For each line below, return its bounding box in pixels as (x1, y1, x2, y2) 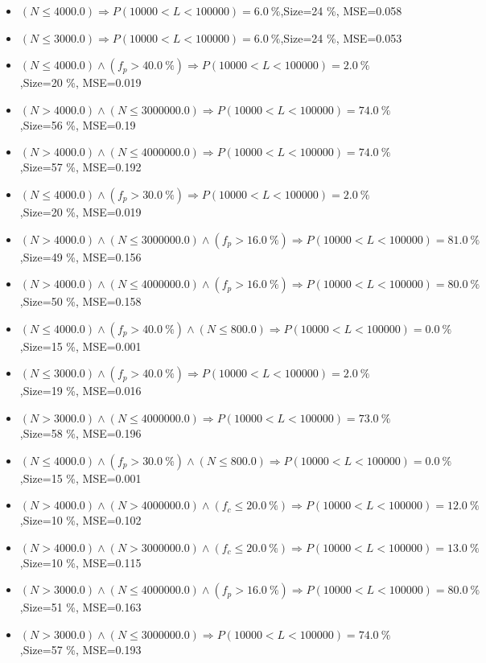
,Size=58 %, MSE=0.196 (19, 424, 142, 441)
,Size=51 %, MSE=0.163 (19, 599, 142, 616)
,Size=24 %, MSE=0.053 (280, 29, 402, 46)
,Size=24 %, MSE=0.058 (280, 2, 402, 19)
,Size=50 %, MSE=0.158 (19, 293, 142, 310)
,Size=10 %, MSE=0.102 (19, 512, 142, 529)
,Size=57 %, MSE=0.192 (19, 159, 142, 175)
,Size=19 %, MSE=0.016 (19, 382, 142, 399)
